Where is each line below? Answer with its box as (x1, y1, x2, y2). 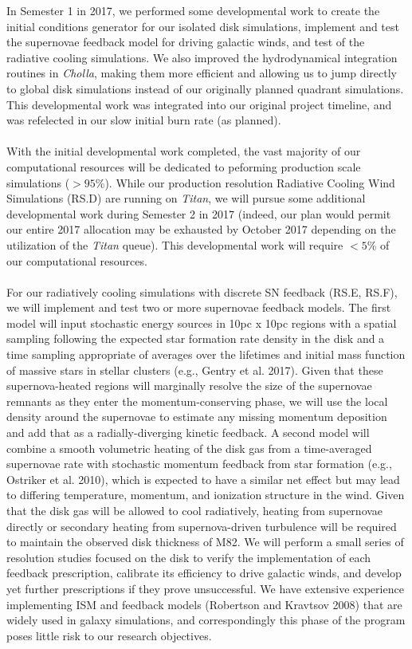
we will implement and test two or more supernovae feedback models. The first (6, 299, 391, 316)
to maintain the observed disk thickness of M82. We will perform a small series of (6, 533, 404, 550)
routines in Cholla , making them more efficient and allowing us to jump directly (6, 65, 397, 81)
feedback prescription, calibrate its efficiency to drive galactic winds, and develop (6, 564, 402, 581)
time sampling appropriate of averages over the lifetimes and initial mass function (6, 346, 406, 363)
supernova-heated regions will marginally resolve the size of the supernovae (6, 377, 372, 394)
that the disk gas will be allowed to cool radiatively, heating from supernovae (6, 502, 383, 518)
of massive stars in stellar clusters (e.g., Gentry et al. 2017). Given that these (6, 361, 383, 378)
